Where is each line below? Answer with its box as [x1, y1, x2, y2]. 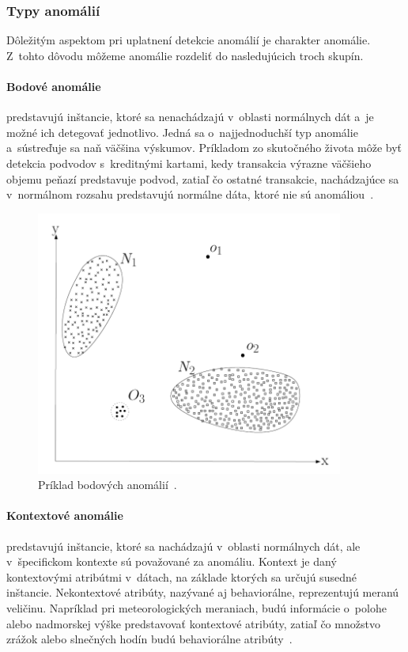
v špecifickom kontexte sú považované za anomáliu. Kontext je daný [6, 553, 337, 570]
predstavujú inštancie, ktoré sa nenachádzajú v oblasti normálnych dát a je [6, 108, 374, 125]
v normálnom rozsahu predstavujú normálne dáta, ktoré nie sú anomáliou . [6, 186, 374, 203]
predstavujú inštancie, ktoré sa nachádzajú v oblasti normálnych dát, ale [6, 537, 361, 554]
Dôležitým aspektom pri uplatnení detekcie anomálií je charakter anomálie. [6, 32, 371, 48]
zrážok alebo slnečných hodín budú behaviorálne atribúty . [6, 631, 293, 647]
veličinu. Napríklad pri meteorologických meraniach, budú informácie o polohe [6, 600, 387, 616]
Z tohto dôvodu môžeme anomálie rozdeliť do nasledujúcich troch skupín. [6, 47, 364, 63]
